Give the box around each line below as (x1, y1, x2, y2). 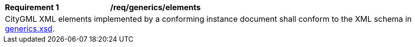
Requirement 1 (5, 2, 59, 12)
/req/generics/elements (110, 2, 201, 12)
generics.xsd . (5, 24, 55, 33)
